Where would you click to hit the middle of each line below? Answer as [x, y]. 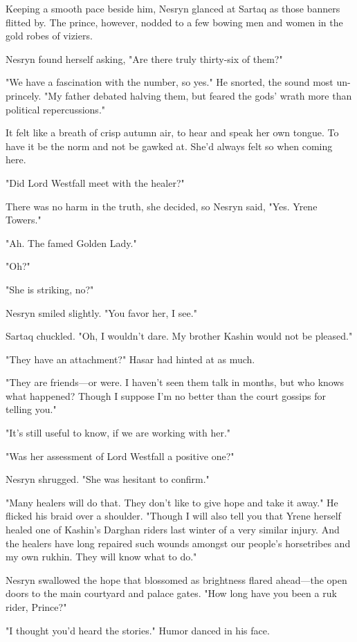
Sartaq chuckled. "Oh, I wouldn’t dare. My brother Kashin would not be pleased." [179, 336]
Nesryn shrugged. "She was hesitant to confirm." [108, 479]
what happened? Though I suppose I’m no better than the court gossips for [166, 395]
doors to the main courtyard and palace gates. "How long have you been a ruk [171, 593]
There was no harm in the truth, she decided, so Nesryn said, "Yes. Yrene [162, 206]
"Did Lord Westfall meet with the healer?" [95, 182]
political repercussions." [56, 109]
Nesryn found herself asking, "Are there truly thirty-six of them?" [144, 58]
